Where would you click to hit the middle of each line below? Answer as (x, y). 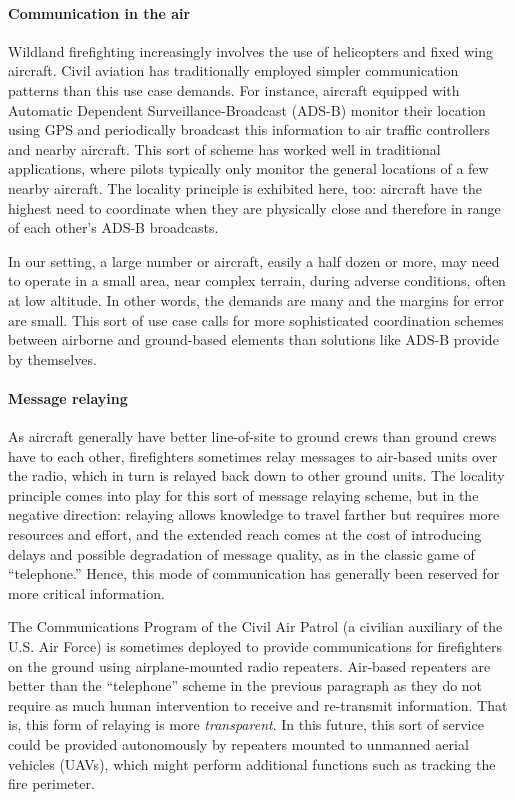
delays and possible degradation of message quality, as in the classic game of (241, 553)
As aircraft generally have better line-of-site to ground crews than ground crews (252, 436)
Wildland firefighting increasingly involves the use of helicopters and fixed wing (251, 50)
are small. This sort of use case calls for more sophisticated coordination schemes (256, 319)
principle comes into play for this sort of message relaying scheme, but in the (243, 494)
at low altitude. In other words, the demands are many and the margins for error (256, 299)
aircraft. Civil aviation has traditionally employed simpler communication (233, 70)
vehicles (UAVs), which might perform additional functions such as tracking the (252, 763)
